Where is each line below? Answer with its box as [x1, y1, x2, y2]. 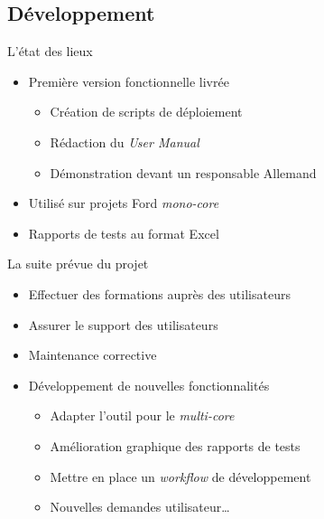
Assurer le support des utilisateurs [28, 315, 218, 334]
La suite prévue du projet [7, 254, 149, 273]
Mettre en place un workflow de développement [50, 467, 311, 486]
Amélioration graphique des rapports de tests [50, 436, 301, 455]
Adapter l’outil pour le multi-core [50, 406, 235, 425]
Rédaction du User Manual [50, 132, 199, 151]
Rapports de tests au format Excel [28, 223, 219, 242]
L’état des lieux [7, 42, 93, 61]
